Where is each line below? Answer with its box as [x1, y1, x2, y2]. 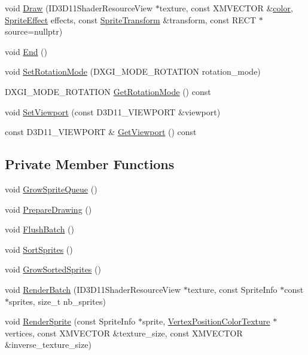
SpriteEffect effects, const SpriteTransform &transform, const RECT [5, 13, 257, 26]
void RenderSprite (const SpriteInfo [5, 315, 136, 328]
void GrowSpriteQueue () [5, 182, 97, 195]
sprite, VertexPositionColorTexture [142, 315, 270, 328]
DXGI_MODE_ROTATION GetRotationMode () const [5, 85, 211, 97]
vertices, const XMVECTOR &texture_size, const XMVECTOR [5, 326, 243, 339]
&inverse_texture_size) [5, 338, 92, 351]
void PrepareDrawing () [5, 203, 92, 215]
